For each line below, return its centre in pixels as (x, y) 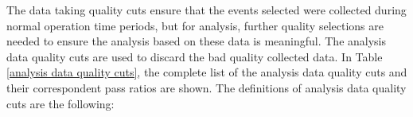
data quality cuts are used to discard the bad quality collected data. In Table (195, 56)
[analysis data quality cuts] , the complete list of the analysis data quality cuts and (207, 72)
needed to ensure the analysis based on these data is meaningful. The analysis (197, 41)
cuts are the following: (60, 103)
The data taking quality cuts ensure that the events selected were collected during (206, 10)
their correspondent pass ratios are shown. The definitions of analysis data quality (206, 87)
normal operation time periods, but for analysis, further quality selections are (195, 25)
